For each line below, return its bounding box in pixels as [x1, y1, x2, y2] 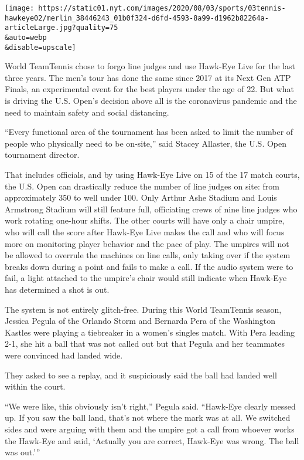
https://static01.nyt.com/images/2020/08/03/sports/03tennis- [38, 4, 286, 12]
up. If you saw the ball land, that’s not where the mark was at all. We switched [5, 411, 291, 424]
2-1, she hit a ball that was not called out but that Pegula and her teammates [5, 337, 285, 350]
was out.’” [5, 446, 40, 458]
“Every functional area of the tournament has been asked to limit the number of [5, 126, 293, 138]
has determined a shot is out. [5, 283, 110, 295]
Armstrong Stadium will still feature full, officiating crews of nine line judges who [5, 202, 298, 215]
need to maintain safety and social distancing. [5, 106, 169, 118]
